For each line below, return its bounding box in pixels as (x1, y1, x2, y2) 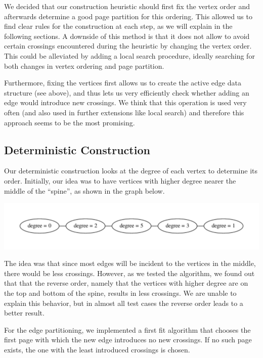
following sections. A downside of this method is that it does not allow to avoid (4, 30, 250, 41)
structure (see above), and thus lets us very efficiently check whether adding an (4, 87, 249, 98)
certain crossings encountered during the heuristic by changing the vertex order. (4, 40, 252, 51)
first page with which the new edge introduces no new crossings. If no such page (4, 334, 252, 345)
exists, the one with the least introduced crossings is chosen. (4, 344, 190, 354)
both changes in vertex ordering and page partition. (4, 60, 164, 71)
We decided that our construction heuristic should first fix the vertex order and (4, 1, 250, 11)
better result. (4, 307, 45, 318)
